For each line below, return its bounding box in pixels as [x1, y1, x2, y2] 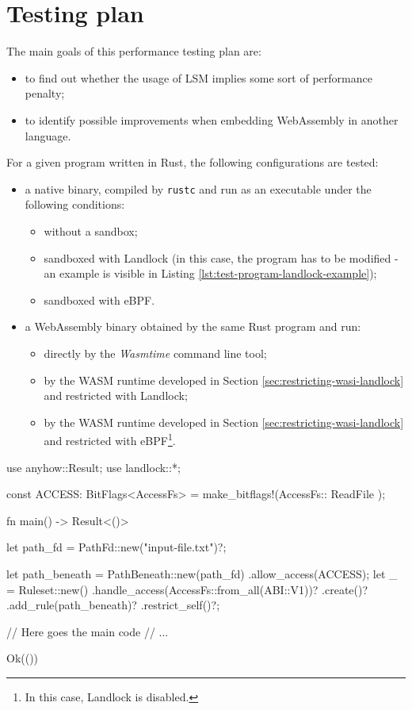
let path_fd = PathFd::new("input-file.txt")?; [6, 539, 227, 555]
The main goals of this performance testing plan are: [6, 43, 261, 59]
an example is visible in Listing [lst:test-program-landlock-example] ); [44, 265, 377, 282]
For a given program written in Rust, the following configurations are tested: [6, 154, 379, 171]
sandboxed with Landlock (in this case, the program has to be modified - [44, 249, 399, 266]
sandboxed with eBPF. [44, 291, 155, 308]
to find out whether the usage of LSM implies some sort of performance [25, 69, 372, 86]
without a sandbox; [44, 222, 138, 239]
